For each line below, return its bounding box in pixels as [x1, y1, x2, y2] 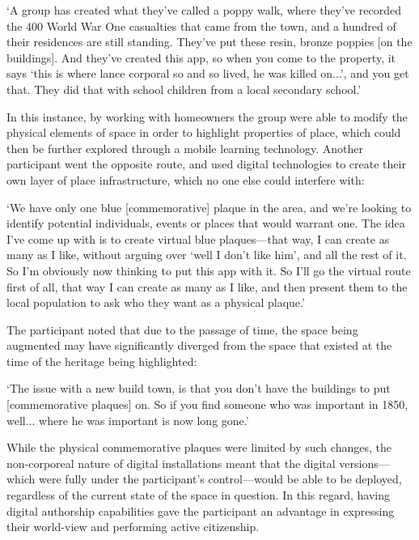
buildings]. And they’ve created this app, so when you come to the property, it [6, 49, 396, 66]
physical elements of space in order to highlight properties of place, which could [6, 124, 401, 141]
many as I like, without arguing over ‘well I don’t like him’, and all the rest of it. [6, 246, 407, 263]
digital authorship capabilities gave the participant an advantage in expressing [6, 502, 395, 519]
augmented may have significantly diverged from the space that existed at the [6, 337, 392, 354]
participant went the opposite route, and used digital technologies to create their [6, 155, 406, 172]
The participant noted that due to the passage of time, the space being [6, 321, 358, 338]
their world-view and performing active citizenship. [6, 518, 260, 535]
